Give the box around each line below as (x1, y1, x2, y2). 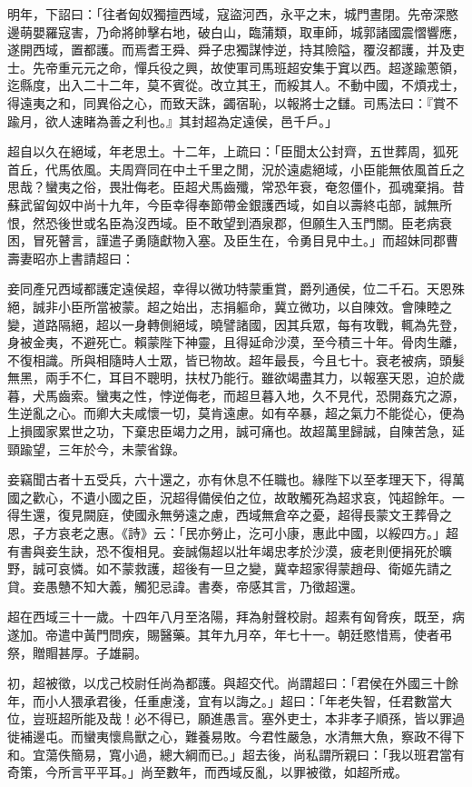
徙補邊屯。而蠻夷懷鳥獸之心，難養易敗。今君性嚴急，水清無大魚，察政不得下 (7, 726, 465, 745)
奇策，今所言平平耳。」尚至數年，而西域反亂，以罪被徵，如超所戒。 (7, 762, 408, 782)
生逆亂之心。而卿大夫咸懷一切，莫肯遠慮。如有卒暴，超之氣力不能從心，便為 (7, 403, 465, 423)
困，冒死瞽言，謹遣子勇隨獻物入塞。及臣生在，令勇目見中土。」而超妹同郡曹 (7, 231, 458, 250)
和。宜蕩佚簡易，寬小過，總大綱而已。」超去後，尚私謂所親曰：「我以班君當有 (7, 744, 465, 763)
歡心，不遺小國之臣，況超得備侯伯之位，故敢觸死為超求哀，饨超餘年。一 (32, 487, 465, 506)
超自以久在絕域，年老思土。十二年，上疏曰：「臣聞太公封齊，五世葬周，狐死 (7, 142, 458, 161)
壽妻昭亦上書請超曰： (7, 248, 134, 267)
